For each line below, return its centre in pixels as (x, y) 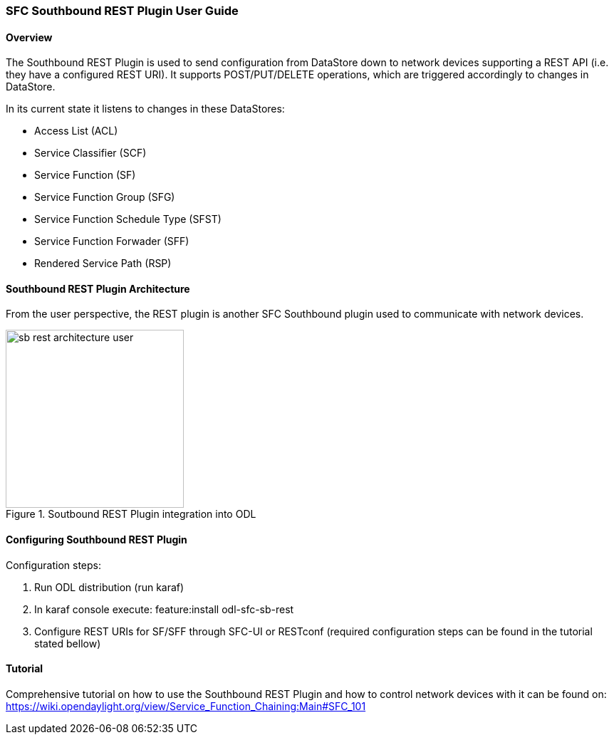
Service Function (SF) (85, 175)
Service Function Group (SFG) (105, 197)
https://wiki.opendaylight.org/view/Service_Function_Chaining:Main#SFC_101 (186, 706)
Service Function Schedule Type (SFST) (128, 219)
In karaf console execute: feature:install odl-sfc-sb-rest (164, 609)
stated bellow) (68, 643)
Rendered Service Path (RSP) (103, 264)
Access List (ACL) (76, 131)
